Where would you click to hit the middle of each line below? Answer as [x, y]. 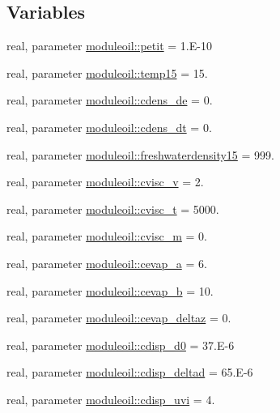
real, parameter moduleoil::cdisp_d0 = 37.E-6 [121, 345]
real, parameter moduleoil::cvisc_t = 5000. [113, 209]
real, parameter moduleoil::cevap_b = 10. [110, 290]
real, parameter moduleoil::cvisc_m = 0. [107, 236]
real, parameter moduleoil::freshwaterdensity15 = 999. [140, 154]
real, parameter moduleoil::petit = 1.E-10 [109, 46]
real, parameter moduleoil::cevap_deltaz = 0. [119, 318]
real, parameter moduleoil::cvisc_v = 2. [105, 182]
